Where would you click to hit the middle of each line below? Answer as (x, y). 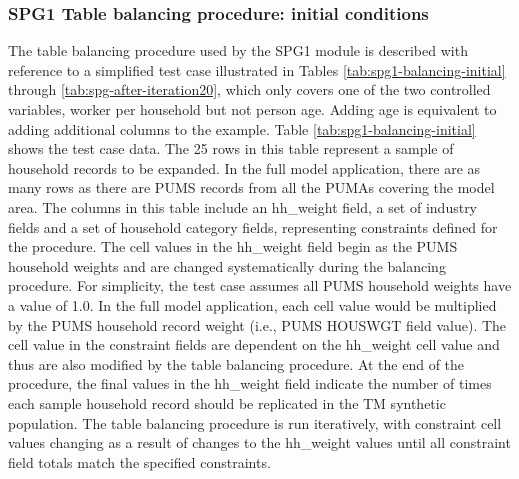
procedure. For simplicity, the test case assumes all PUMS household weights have (260, 285)
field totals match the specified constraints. (139, 461)
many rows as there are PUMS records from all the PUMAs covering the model (251, 187)
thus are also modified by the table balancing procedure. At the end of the (236, 363)
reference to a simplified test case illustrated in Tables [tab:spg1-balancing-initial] (257, 69)
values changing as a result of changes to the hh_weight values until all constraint (259, 442)
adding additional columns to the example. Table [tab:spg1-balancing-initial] (242, 128)
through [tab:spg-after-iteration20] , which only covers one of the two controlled (249, 89)
